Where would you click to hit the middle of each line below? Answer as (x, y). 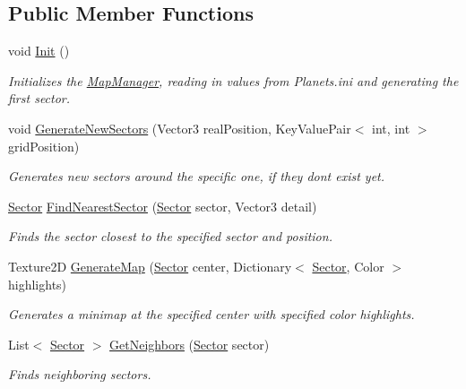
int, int (391, 128)
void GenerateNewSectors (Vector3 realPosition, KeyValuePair (180, 128)
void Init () (39, 51)
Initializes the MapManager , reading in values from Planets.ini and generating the (233, 80)
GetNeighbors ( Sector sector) (190, 344)
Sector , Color (348, 266)
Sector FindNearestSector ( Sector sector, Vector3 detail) (163, 206)
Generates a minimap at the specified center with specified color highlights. (211, 314)
